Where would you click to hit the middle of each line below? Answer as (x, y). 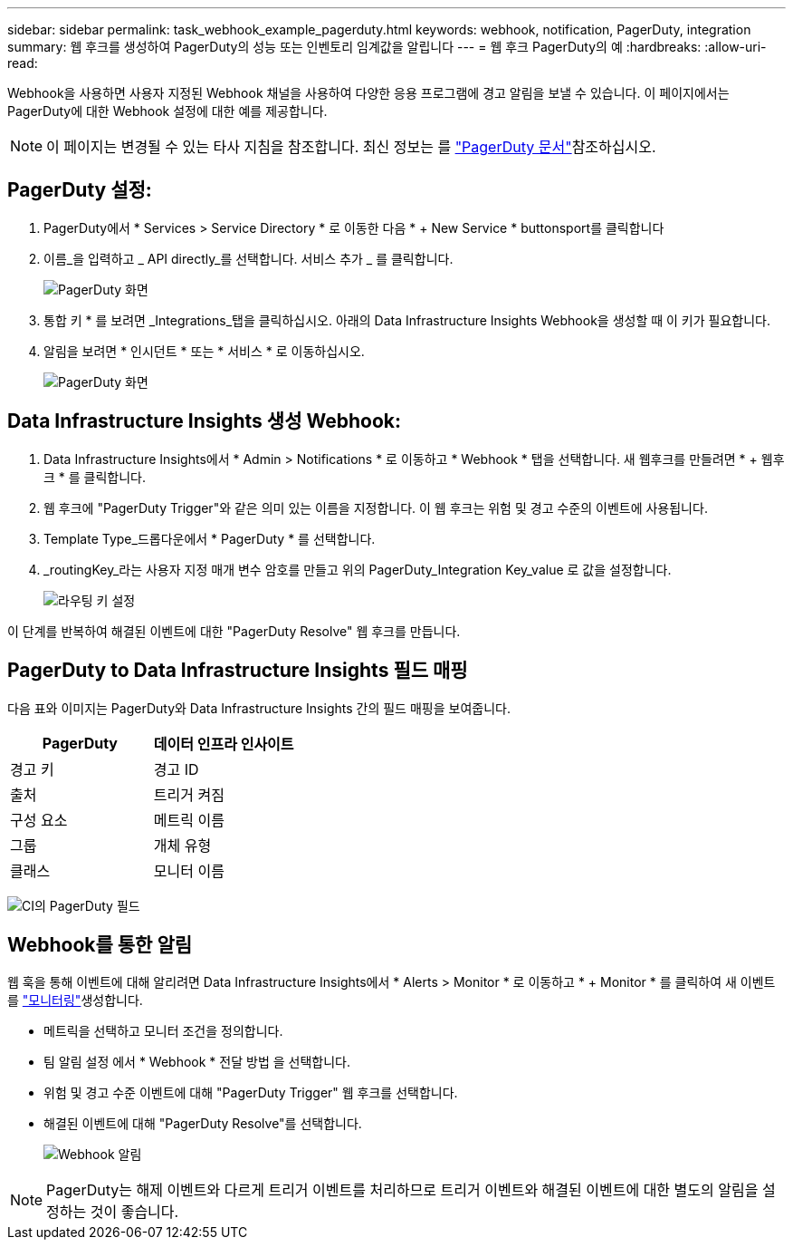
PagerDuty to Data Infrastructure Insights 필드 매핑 (238, 671)
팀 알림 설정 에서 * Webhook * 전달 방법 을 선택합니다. (197, 1062)
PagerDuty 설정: (80, 190)
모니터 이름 (189, 870)
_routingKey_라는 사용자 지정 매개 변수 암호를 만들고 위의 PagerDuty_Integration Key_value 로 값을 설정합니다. (358, 569)
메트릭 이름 (189, 820)
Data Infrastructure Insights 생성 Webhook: (204, 421)
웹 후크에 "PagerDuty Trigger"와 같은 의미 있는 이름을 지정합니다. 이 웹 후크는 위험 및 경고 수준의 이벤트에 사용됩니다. (376, 507)
